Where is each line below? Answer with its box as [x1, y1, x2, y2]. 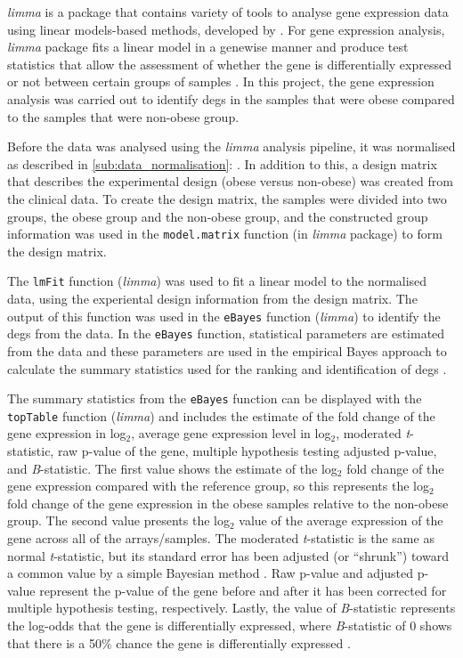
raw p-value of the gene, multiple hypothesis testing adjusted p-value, [57, 442, 437, 460]
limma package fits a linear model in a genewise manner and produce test [7, 37, 409, 56]
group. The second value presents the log [7, 511, 230, 530]
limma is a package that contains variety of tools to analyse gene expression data [7, 3, 449, 20]
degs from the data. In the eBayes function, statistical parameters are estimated [7, 324, 445, 343]
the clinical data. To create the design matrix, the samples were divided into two [7, 189, 447, 207]
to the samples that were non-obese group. [7, 107, 240, 126]
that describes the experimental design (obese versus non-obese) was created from [7, 172, 453, 191]
